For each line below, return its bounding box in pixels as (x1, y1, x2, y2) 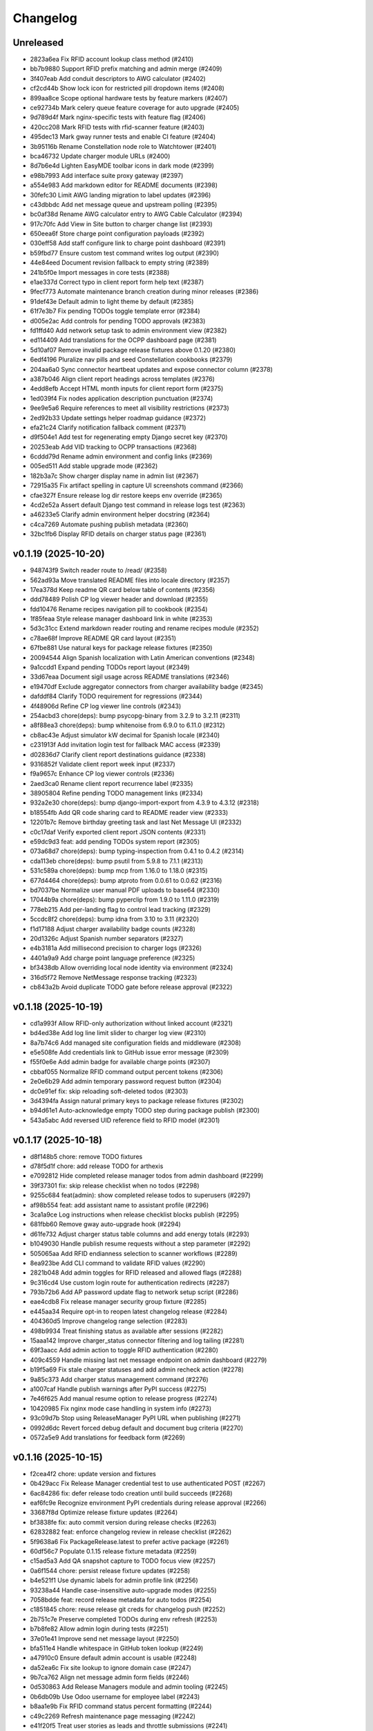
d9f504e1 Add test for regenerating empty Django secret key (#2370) (30, 433, 228, 441)
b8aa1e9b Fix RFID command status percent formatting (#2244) (30, 1702, 212, 1710)
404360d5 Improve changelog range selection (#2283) (30, 1317, 188, 1325)
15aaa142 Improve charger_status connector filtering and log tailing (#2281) (30, 1336, 245, 1345)
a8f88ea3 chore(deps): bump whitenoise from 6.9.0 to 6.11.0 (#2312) (30, 721, 226, 730)
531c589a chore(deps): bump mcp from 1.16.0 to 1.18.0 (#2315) (30, 866, 208, 875)
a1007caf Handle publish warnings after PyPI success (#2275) (30, 1385, 207, 1393)
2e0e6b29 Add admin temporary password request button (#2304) (30, 1077, 222, 1086)
